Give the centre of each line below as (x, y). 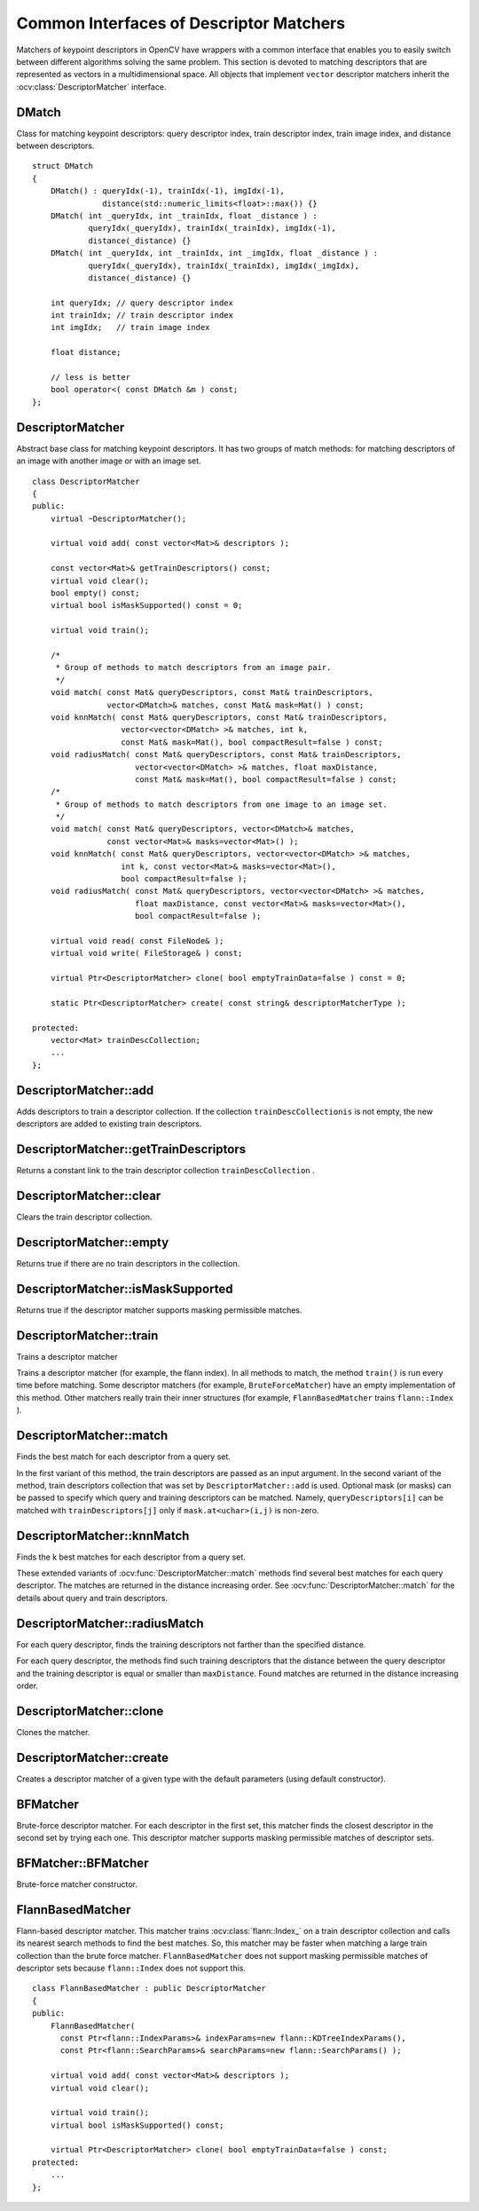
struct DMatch (63, 166)
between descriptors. (55, 146)
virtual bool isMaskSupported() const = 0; (146, 605)
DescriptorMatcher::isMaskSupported (125, 1288)
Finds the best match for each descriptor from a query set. (123, 1457)
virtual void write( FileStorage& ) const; (146, 953)
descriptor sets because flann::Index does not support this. (131, 1968)
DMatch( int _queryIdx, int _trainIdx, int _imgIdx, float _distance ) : (214, 253)
